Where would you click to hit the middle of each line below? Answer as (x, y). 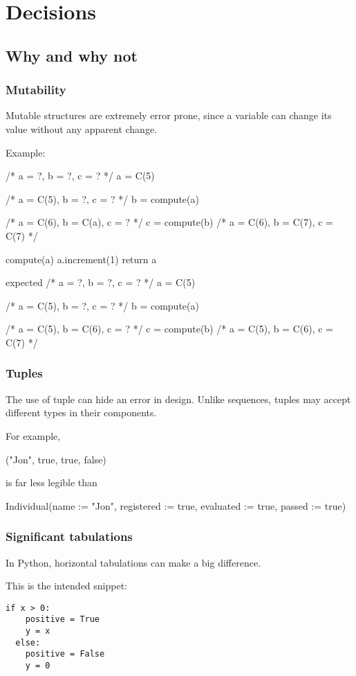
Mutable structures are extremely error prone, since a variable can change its (169, 115)
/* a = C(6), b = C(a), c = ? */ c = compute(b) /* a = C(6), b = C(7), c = (169, 222)
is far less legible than (51, 482)
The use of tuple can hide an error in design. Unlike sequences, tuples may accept (178, 399)
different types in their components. (81, 412)
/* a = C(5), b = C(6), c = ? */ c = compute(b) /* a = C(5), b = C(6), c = (169, 329)
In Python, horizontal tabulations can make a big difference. (133, 562)
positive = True (63, 620)
